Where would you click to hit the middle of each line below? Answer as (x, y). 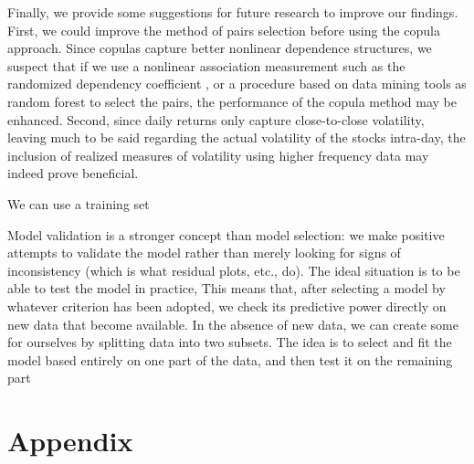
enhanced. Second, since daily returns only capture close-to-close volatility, (216, 119)
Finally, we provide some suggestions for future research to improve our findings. (233, 12)
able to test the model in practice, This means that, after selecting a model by (226, 288)
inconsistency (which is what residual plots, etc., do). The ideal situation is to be (234, 270)
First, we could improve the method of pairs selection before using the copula (224, 30)
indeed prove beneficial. (73, 173)
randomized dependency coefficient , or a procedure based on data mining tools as (237, 84)
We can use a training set (79, 203)
